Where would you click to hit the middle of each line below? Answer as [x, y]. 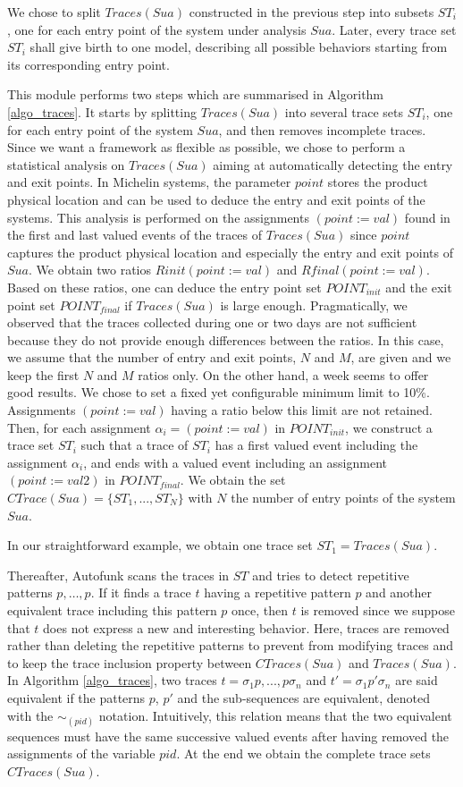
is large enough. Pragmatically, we [314, 305]
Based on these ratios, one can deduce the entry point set [164, 287]
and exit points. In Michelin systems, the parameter [149, 182]
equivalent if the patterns [76, 697]
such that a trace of [135, 445]
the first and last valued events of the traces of [135, 235]
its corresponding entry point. [88, 64]
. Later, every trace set [394, 29]
